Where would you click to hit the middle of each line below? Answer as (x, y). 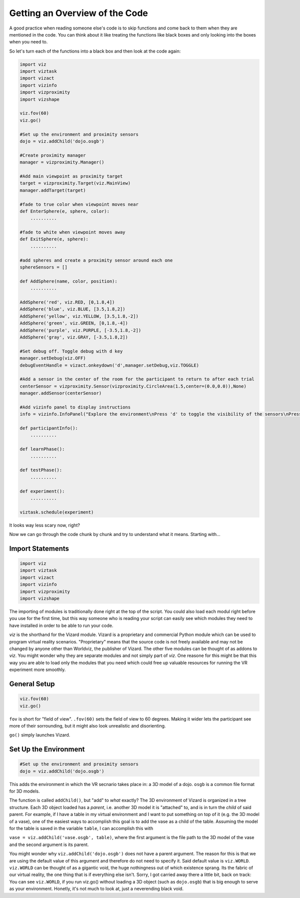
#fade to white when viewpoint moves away (72, 232)
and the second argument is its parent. (49, 844)
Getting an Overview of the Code (79, 13)
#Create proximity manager (53, 155)
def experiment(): (42, 491)
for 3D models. (24, 791)
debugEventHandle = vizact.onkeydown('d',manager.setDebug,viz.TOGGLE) (109, 365)
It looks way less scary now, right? (44, 525)
